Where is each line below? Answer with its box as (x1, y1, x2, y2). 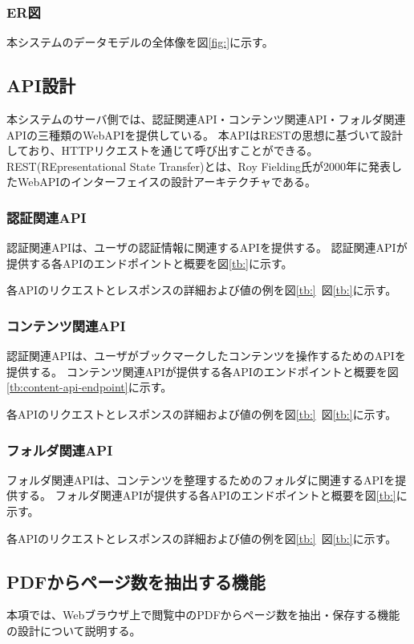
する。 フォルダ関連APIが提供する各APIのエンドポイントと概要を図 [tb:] (17, 487, 396, 504)
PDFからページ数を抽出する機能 (6, 569, 266, 593)
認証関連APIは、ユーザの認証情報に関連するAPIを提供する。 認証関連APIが (6, 239, 408, 256)
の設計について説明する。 (6, 622, 141, 638)
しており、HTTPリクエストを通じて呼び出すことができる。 (6, 142, 319, 159)
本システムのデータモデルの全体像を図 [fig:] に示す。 (6, 34, 274, 51)
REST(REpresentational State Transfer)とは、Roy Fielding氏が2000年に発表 (6, 157, 392, 174)
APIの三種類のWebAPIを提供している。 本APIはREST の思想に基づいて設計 (6, 126, 404, 143)
